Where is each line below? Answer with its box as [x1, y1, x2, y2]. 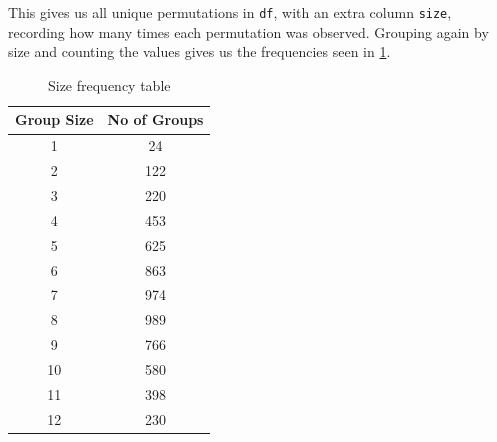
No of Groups [107, 109, 204, 130]
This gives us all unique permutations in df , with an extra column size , [8, 2, 452, 22]
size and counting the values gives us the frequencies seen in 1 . [8, 41, 391, 62]
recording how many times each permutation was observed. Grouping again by [8, 21, 489, 42]
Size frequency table [47, 74, 171, 95]
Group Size [15, 109, 94, 130]
